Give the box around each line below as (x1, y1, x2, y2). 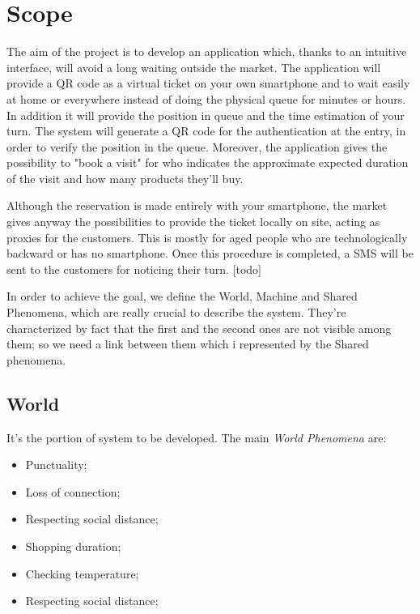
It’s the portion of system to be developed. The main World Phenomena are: (6, 429, 387, 446)
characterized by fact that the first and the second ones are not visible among (6, 319, 392, 336)
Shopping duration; (25, 537, 121, 554)
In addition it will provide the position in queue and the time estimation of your (6, 106, 405, 123)
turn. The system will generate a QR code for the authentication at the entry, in (6, 122, 406, 139)
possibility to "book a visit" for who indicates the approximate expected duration (6, 154, 409, 171)
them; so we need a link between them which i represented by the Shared (6, 335, 369, 352)
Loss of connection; (25, 483, 121, 500)
